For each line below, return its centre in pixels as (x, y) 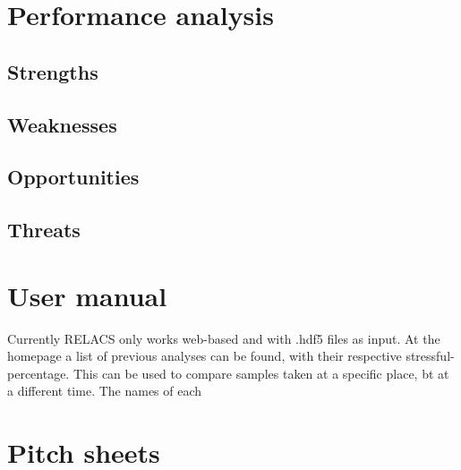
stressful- (430, 356)
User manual (87, 295)
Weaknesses (62, 124)
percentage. (38, 373)
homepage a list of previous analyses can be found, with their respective (205, 356)
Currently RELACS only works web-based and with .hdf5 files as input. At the (224, 338)
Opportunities (73, 177)
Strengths (53, 71)
